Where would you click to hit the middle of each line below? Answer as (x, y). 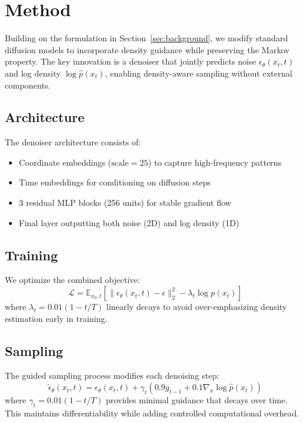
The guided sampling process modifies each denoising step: (112, 375)
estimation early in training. (56, 318)
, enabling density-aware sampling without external (198, 73)
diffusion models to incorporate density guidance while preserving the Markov (147, 49)
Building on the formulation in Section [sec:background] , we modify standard (146, 38)
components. (28, 85)
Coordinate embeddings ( (65, 162)
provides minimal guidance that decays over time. (197, 400)
